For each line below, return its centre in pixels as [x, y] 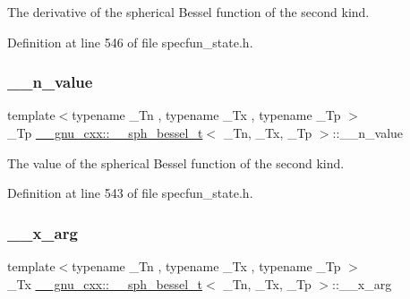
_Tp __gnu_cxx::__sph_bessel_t [105, 132]
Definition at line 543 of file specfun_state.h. [130, 193]
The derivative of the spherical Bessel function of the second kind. [188, 12]
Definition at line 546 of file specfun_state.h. [130, 42]
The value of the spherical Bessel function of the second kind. [176, 162]
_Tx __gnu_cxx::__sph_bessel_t [105, 283]
